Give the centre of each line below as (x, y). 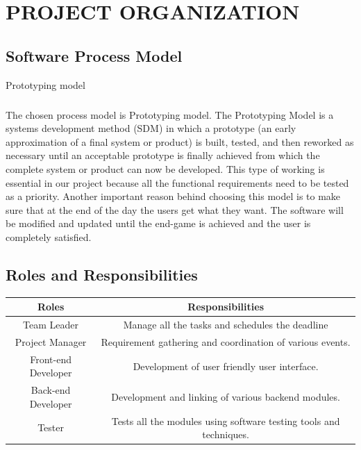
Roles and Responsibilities (102, 274)
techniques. (226, 434)
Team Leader (51, 325)
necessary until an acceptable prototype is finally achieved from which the (163, 155)
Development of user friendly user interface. (226, 366)
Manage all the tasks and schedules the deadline (226, 325)
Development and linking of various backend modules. (226, 396)
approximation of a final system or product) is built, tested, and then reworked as (180, 141)
